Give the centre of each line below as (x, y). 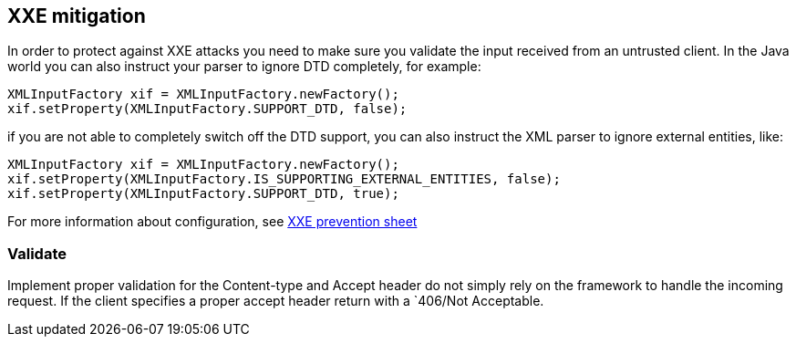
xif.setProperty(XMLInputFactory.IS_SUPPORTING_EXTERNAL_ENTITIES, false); (284, 179)
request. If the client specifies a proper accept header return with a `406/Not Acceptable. (276, 301)
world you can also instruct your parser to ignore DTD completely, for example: (244, 67)
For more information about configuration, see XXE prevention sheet (212, 222)
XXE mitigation (77, 16)
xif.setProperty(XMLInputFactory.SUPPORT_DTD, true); (203, 194)
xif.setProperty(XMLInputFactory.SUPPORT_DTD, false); (207, 109)
